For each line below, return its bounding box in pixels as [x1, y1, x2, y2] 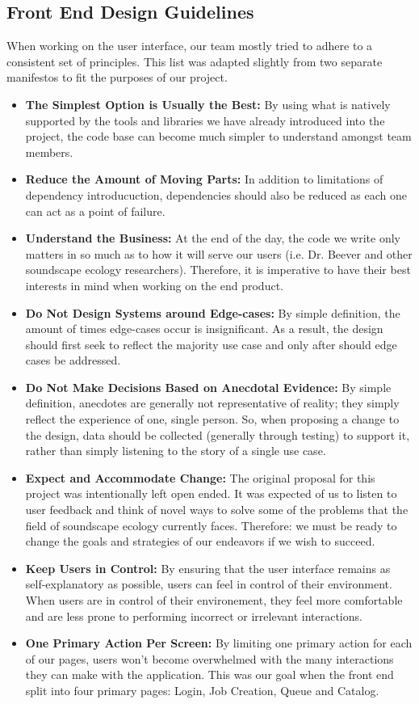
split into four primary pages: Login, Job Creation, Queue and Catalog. [25, 681, 379, 698]
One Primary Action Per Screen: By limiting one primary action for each [25, 634, 413, 651]
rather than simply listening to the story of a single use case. [25, 442, 326, 459]
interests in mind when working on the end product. [25, 276, 283, 293]
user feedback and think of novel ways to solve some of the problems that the [25, 501, 409, 518]
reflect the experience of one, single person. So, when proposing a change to [25, 411, 400, 428]
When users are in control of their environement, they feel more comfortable [25, 592, 403, 609]
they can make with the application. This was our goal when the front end [25, 666, 394, 683]
